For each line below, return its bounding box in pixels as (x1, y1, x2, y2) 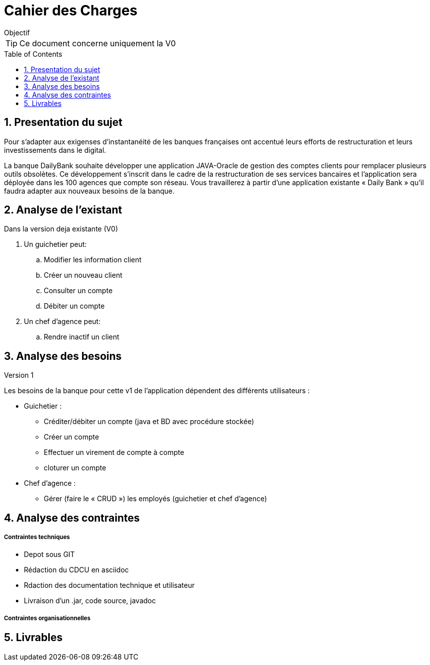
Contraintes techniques (4, 534, 70, 541)
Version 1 (4, 371, 34, 380)
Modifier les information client (44, 255, 142, 264)
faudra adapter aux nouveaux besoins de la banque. (4, 186, 174, 195)
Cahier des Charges (4, 2, 138, 19)
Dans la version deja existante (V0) (4, 224, 118, 233)
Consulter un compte (44, 286, 113, 295)
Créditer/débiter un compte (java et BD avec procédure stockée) (44, 417, 255, 426)
